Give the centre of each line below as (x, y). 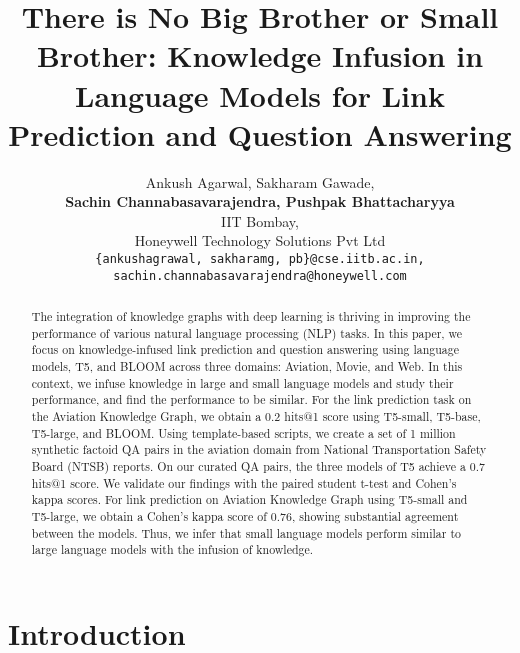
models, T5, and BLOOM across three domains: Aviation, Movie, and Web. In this (247, 366)
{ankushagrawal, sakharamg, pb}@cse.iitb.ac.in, (260, 259)
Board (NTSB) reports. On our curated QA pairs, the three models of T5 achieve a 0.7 (258, 466)
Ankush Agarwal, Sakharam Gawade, (260, 181)
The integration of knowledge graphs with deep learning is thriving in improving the (251, 316)
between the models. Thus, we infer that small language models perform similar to (246, 532)
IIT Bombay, (260, 220)
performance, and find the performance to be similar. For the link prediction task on (251, 399)
